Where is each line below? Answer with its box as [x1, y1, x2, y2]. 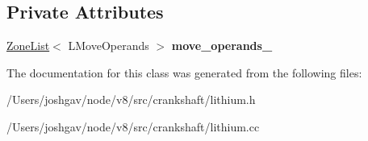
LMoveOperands [68, 37, 149, 54]
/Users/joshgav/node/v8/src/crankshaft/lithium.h [6, 91, 256, 108]
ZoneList [6, 37, 50, 54]
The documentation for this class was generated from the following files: [6, 64, 362, 81]
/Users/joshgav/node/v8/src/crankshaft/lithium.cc [6, 118, 260, 135]
